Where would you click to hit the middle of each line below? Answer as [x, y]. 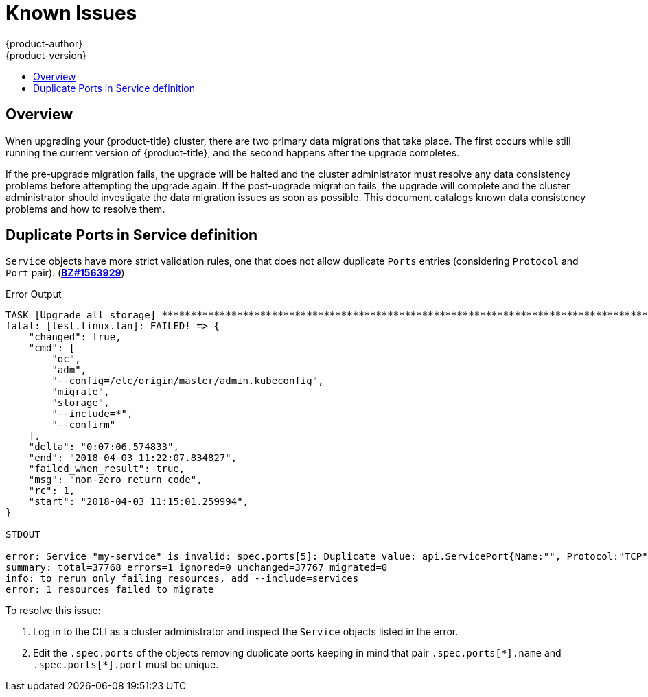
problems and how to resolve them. [85, 209]
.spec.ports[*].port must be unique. [126, 665]
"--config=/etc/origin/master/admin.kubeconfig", [188, 381]
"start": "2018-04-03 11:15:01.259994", [139, 502]
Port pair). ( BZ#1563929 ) [65, 273]
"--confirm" [84, 425]
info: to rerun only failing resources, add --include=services [182, 579]
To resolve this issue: [53, 611]
